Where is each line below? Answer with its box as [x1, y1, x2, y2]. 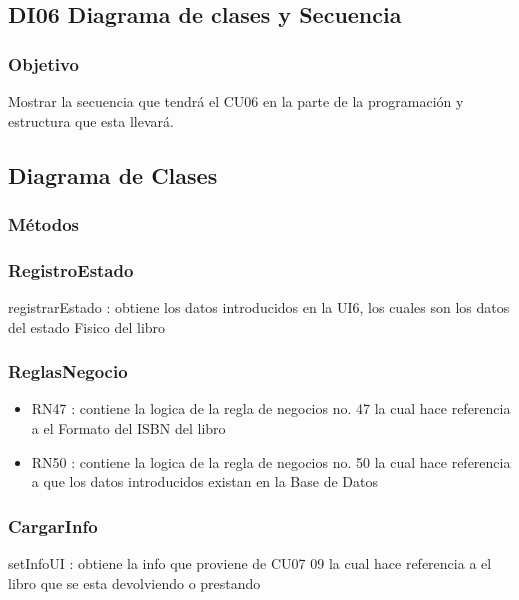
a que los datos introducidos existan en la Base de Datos [31, 471, 378, 492]
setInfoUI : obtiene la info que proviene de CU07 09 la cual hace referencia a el [8, 553, 492, 574]
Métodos [8, 211, 80, 236]
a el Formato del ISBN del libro [31, 418, 226, 439]
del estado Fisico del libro [8, 316, 166, 337]
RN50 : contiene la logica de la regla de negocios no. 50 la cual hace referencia [31, 451, 511, 472]
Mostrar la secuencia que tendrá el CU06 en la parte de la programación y [8, 91, 464, 111]
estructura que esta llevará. [8, 110, 174, 131]
